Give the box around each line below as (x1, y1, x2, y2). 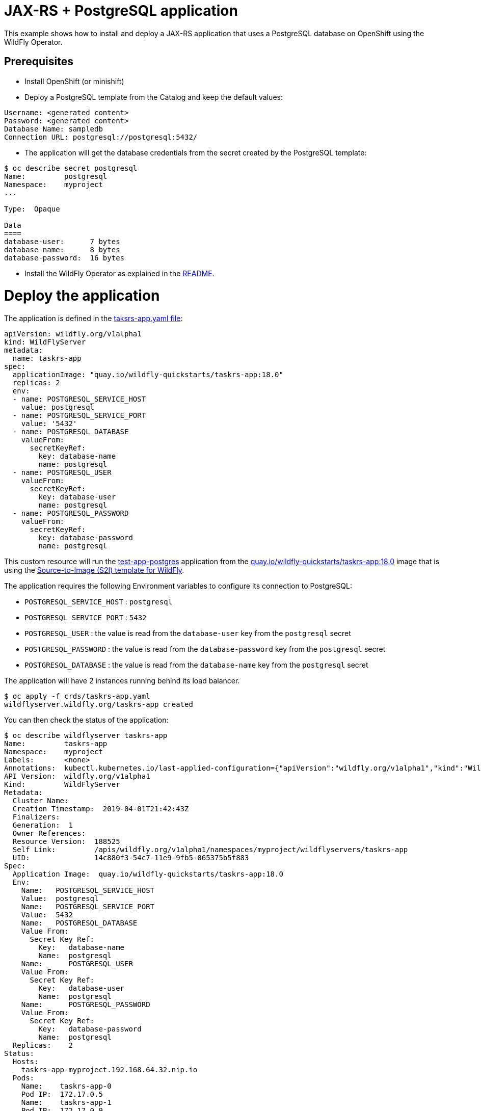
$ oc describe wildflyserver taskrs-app (4, 731, 168, 740)
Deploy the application (4, 287, 160, 305)
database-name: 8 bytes (4, 245, 120, 254)
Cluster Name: (12, 797, 69, 805)
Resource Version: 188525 (12, 837, 120, 846)
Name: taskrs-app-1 (21, 1098, 112, 1107)
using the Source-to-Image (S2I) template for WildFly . (4, 566, 184, 575)
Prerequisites (4, 55, 73, 68)
